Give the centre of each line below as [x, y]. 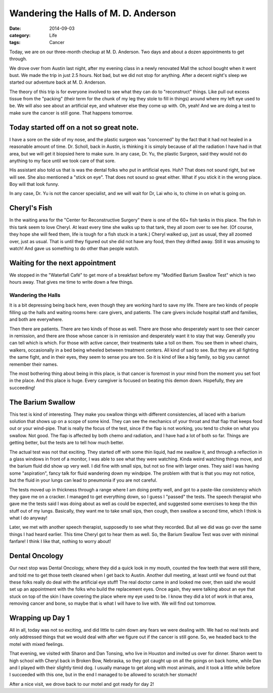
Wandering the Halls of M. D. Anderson [93, 13]
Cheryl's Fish [31, 208]
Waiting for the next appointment [63, 263]
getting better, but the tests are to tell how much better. [67, 443]
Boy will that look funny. [34, 184]
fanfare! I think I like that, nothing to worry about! [60, 542]
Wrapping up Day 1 [39, 618]
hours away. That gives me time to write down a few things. [71, 282]
